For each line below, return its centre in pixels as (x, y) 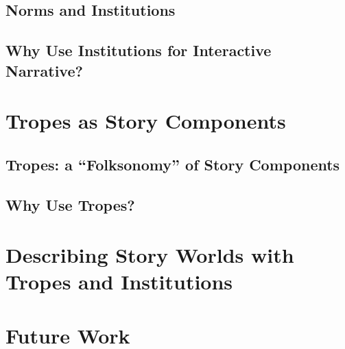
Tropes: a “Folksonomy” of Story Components (173, 164)
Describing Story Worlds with (150, 255)
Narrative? (44, 70)
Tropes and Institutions (119, 282)
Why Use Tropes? (70, 204)
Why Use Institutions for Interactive (139, 50)
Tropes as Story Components (146, 121)
